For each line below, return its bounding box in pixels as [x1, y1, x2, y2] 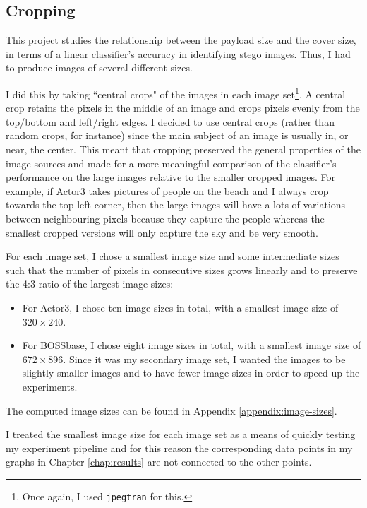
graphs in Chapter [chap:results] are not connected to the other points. [6, 454, 312, 469]
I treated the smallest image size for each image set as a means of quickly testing [6, 427, 356, 442]
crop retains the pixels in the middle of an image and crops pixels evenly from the [6, 100, 360, 115]
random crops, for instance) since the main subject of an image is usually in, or [6, 128, 349, 143]
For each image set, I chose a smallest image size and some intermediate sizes [6, 249, 339, 264]
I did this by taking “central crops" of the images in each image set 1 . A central [6, 84, 346, 101]
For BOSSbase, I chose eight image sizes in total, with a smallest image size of [22, 338, 361, 353]
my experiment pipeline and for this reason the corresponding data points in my [6, 440, 353, 455]
